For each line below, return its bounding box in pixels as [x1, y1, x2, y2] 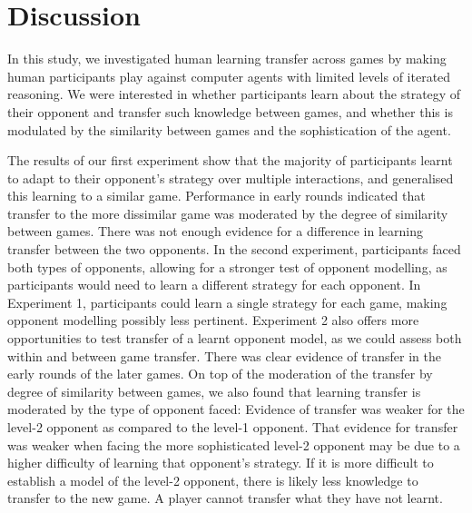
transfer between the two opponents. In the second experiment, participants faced [7, 240, 461, 259]
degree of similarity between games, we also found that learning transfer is [7, 381, 421, 400]
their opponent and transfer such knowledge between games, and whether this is [7, 102, 453, 121]
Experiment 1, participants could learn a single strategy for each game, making [7, 292, 447, 311]
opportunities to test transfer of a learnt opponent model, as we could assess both [7, 329, 462, 348]
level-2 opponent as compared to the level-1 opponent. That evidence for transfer [7, 418, 458, 436]
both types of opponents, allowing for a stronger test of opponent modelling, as [7, 257, 447, 276]
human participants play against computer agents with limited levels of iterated [7, 66, 451, 85]
